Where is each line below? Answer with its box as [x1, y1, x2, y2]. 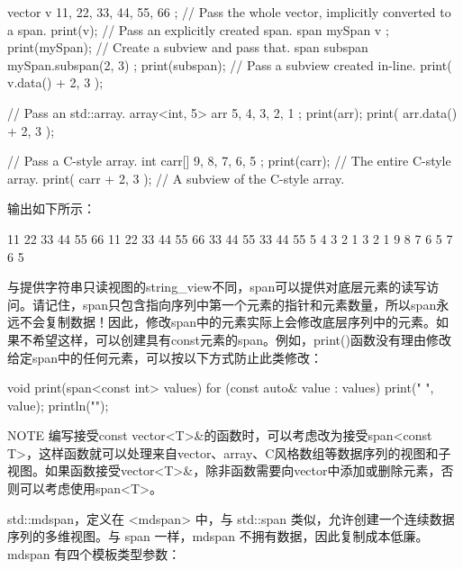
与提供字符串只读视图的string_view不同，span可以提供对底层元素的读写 [7, 277, 427, 296]
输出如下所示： [7, 199, 95, 218]
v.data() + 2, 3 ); [7, 73, 104, 92]
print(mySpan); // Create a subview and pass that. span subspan [7, 38, 368, 57]
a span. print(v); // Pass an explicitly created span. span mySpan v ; [7, 20, 389, 39]
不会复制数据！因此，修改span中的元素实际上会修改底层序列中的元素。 [19, 312, 437, 331]
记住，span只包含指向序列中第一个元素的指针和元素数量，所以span [44, 294, 437, 313]
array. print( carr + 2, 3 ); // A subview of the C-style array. [7, 168, 345, 187]
